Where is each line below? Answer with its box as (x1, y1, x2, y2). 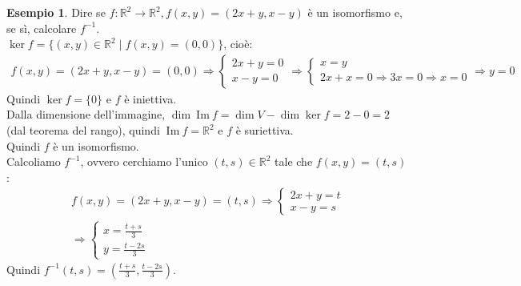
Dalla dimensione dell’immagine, (6, 106, 166, 123)
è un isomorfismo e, (307, 4, 403, 20)
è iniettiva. (124, 90, 177, 107)
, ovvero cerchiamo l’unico (80, 153, 208, 170)
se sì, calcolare (6, 19, 77, 36)
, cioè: (223, 35, 253, 52)
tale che (275, 153, 313, 170)
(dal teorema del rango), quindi (6, 122, 160, 138)
